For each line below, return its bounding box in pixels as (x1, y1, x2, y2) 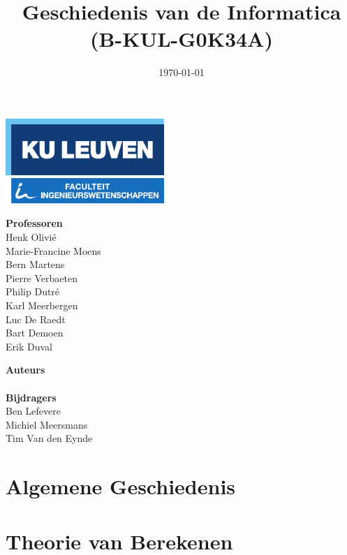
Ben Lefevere (6, 404, 61, 418)
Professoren (6, 216, 63, 230)
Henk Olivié (6, 230, 57, 244)
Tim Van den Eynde (6, 431, 93, 445)
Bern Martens (6, 257, 65, 272)
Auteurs (6, 362, 45, 377)
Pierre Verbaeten (6, 270, 77, 285)
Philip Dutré (6, 284, 60, 299)
